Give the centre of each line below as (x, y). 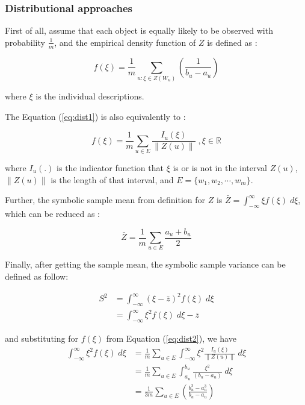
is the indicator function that (110, 167)
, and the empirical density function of (125, 42)
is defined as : (232, 42)
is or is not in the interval (220, 167)
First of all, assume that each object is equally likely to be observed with (139, 30)
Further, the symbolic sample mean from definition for (105, 200)
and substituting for (42, 338)
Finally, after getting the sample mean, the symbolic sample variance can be (145, 264)
